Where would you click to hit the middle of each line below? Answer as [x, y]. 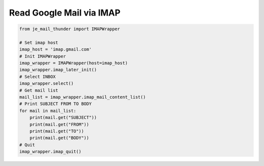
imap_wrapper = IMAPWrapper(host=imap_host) [74, 63]
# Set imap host [39, 42]
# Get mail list [39, 90]
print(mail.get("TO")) [57, 131]
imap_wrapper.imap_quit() [50, 152]
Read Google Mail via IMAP [65, 13]
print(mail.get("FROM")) [59, 124]
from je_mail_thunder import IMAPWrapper [70, 29]
